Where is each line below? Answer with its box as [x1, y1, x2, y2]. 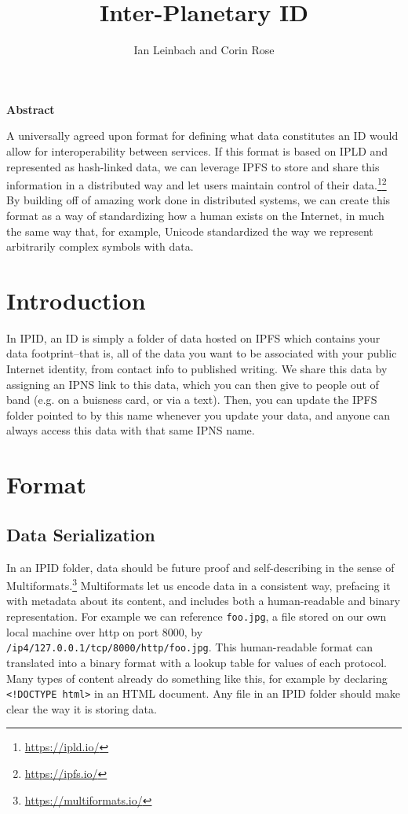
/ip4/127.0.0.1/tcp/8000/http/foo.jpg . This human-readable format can [6, 639, 373, 655]
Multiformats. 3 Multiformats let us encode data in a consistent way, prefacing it [6, 575, 391, 593]
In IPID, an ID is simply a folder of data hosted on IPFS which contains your [6, 329, 381, 346]
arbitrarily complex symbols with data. [6, 238, 194, 255]
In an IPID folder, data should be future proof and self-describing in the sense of [6, 559, 395, 575]
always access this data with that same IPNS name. [6, 422, 255, 438]
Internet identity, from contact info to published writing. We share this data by [6, 361, 388, 377]
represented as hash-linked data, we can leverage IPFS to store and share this [6, 158, 380, 174]
